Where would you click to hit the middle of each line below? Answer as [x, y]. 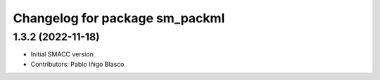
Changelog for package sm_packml [119, 18]
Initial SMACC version [62, 54]
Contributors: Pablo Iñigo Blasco [77, 64]
